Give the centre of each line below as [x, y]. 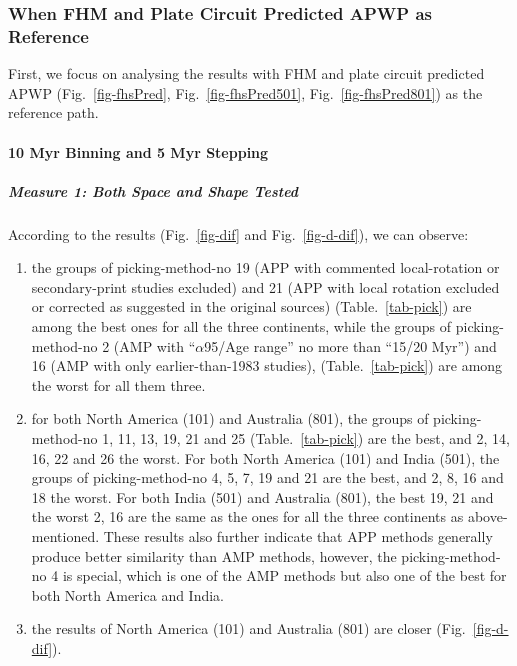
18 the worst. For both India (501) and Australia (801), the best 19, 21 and [262, 496]
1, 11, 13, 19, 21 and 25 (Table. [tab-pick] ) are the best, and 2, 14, [306, 438]
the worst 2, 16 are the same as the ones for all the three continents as [247, 516]
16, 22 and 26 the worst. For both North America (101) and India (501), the [265, 457]
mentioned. [65, 535]
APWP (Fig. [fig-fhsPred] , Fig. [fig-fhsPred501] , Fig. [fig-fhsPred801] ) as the [245, 92]
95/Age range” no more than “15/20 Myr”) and [350, 345]
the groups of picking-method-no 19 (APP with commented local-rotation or [265, 267]
